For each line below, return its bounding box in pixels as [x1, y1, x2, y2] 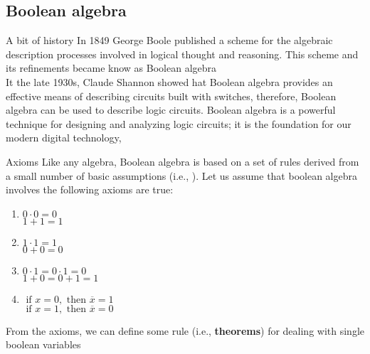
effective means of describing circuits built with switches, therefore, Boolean [6, 88, 337, 103]
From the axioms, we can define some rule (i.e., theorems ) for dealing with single [6, 323, 364, 338]
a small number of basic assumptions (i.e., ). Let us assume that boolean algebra [6, 168, 357, 183]
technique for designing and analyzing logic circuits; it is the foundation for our [6, 116, 351, 131]
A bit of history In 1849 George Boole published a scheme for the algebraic [6, 33, 333, 48]
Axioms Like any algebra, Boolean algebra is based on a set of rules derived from [6, 154, 359, 168]
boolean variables [6, 337, 81, 352]
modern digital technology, [6, 130, 122, 145]
